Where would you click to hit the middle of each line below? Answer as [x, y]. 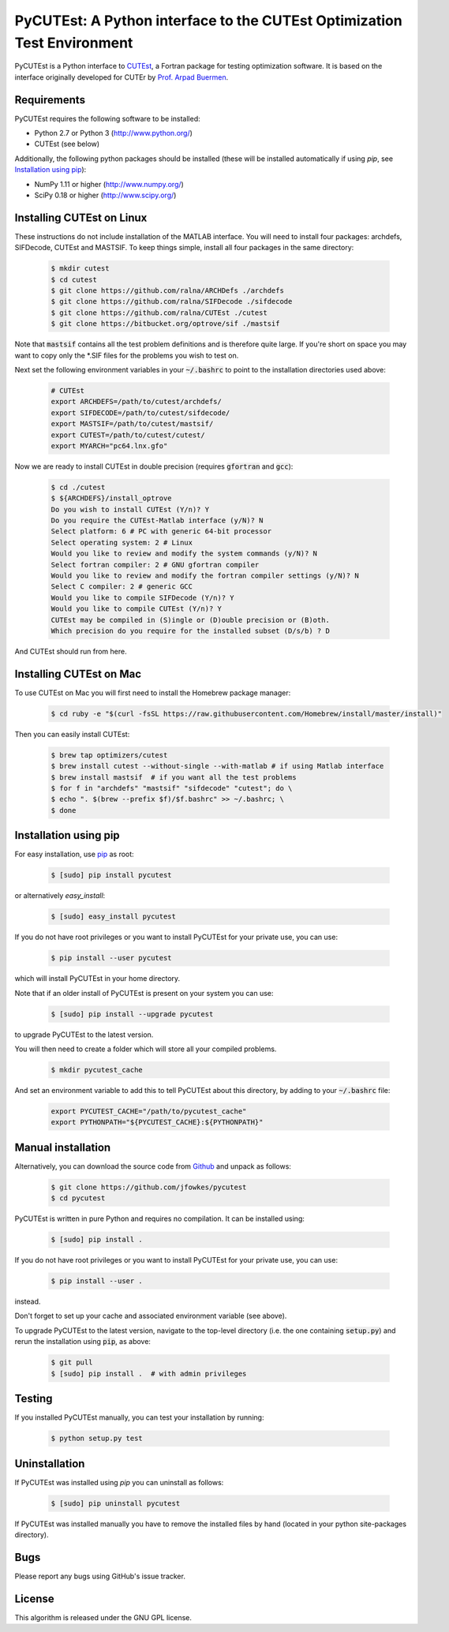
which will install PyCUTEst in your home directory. [97, 979]
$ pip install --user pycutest [112, 958]
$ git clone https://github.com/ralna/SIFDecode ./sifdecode [172, 301]
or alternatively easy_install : [60, 896]
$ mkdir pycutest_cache [97, 1070]
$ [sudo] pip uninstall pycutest [116, 1503]
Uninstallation [50, 1464]
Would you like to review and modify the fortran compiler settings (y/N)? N [205, 576]
